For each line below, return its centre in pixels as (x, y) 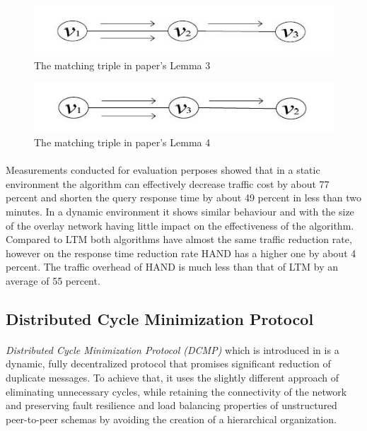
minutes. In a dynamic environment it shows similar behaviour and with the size (180, 211)
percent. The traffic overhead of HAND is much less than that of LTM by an (172, 267)
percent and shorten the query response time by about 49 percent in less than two (184, 197)
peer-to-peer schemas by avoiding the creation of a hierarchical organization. (171, 419)
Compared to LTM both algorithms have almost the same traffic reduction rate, (179, 239)
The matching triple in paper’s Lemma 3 (122, 65)
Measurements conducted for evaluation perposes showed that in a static (163, 170)
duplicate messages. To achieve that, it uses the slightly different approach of (173, 378)
